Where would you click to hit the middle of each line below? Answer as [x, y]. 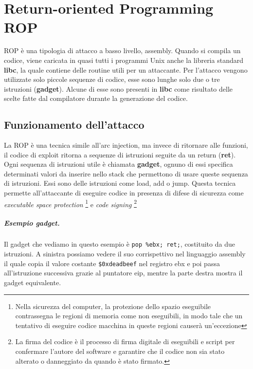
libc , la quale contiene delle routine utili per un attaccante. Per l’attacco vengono [126, 69]
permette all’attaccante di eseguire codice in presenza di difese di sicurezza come [124, 193]
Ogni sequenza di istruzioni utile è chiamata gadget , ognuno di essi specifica [118, 164]
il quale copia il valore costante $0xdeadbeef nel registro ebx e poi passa [112, 263]
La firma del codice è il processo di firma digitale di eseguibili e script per [125, 341]
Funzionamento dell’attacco [74, 125]
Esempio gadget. [32, 223]
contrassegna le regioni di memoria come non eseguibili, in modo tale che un [129, 316]
